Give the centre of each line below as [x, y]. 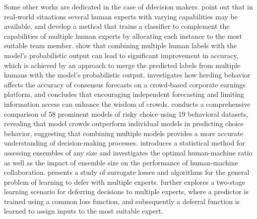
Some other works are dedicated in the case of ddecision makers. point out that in [128, 6]
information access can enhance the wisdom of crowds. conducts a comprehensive [127, 104]
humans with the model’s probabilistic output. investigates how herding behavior [127, 75]
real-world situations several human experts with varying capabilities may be [121, 16]
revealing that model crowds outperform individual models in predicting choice [124, 123]
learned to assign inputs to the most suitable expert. [84, 211]
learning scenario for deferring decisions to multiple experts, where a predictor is [126, 191]
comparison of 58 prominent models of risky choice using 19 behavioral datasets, [126, 113]
